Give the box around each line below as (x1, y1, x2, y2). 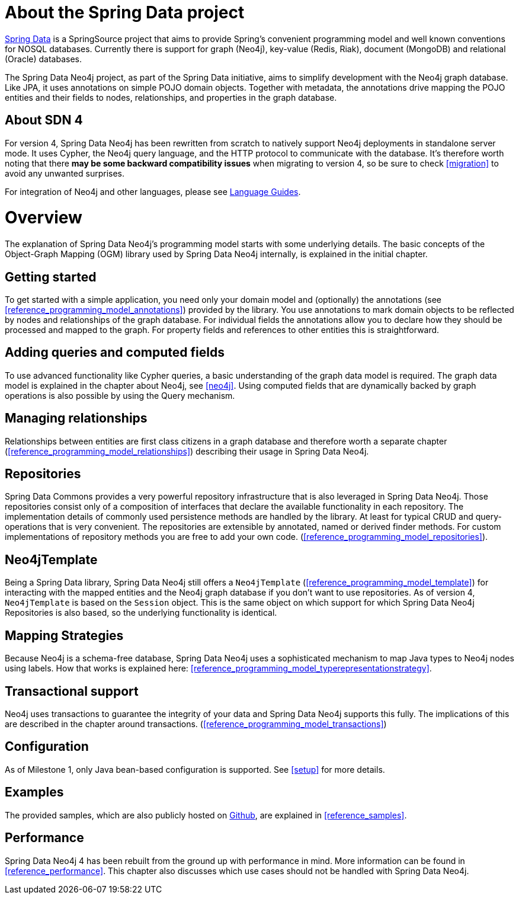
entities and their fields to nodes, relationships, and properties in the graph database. (5, 92, 337, 103)
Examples (5, 785, 64, 800)
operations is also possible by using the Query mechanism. (5, 390, 235, 401)
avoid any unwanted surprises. (5, 168, 125, 178)
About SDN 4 (5, 113, 83, 128)
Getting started (5, 269, 97, 284)
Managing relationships (5, 411, 148, 426)
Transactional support (5, 683, 139, 699)
